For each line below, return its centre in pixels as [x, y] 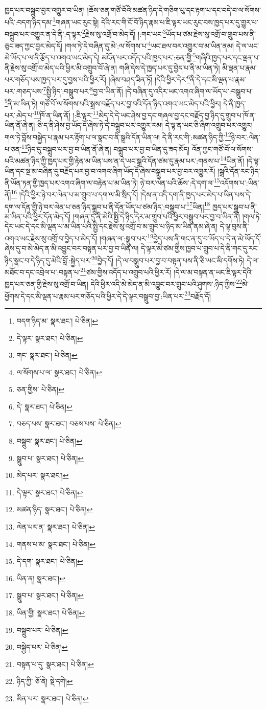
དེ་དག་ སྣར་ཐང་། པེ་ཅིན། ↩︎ [50, 561]
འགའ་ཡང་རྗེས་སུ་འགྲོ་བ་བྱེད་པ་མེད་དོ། [51, 238]
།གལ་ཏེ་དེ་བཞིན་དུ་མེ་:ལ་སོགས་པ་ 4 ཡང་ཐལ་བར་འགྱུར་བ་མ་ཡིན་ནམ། [149, 45]
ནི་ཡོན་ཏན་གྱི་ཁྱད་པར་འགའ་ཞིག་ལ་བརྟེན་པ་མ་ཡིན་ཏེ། [71, 182]
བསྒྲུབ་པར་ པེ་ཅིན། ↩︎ [42, 630]
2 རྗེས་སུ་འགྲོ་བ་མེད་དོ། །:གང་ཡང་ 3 [124, 33]
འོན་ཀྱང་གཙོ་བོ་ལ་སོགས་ [222, 148]
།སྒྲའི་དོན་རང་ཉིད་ [239, 170]
